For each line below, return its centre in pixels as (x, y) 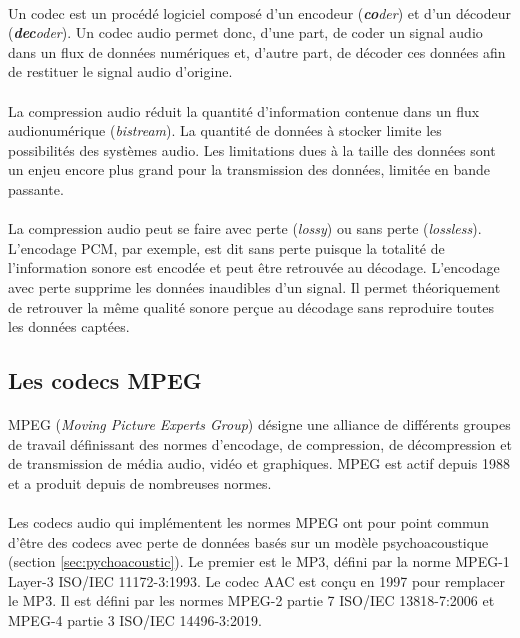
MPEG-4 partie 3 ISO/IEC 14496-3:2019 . (135, 620)
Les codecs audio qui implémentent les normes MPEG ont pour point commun (248, 522)
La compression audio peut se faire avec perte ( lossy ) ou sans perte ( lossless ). (245, 228)
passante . (36, 188)
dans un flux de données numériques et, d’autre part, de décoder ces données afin (257, 51)
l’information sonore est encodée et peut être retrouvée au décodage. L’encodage (254, 267)
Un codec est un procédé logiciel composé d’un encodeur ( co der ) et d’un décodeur (259, 12)
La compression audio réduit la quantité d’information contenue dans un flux (244, 110)
